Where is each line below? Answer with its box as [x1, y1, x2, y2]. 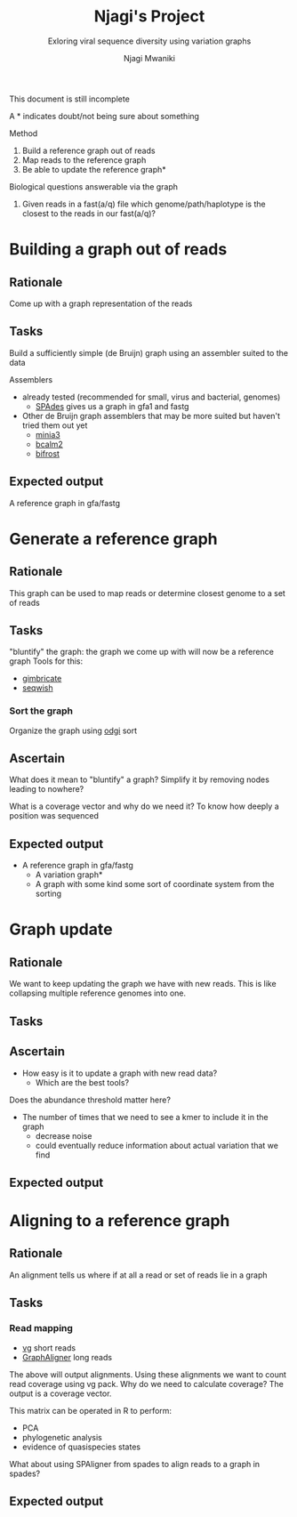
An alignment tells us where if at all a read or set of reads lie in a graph [9, 1270, 269, 1280]
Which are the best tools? [35, 1077, 130, 1087]
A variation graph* [35, 869, 103, 880]
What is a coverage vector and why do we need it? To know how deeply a [9, 801, 279, 811]
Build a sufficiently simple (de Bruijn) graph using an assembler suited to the [9, 347, 289, 358]
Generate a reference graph [9, 529, 218, 549]
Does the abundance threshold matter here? [9, 1094, 172, 1105]
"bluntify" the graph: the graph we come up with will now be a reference [9, 647, 274, 658]
